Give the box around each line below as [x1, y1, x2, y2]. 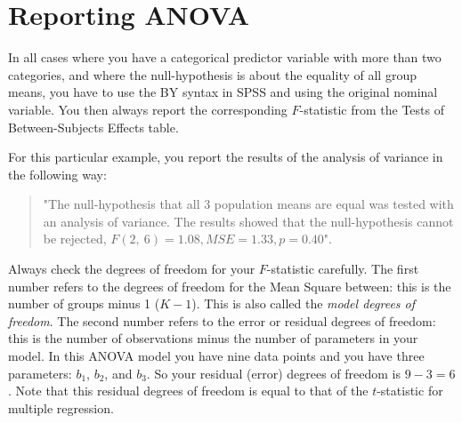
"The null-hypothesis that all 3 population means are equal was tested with [43, 195, 454, 213]
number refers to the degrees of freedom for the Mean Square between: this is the [8, 276, 451, 295]
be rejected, [43, 229, 107, 248]
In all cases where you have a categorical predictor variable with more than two [8, 48, 442, 67]
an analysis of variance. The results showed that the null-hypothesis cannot [43, 211, 454, 230]
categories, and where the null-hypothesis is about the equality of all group [8, 65, 417, 84]
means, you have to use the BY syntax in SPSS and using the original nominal [8, 83, 438, 101]
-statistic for [377, 381, 443, 400]
